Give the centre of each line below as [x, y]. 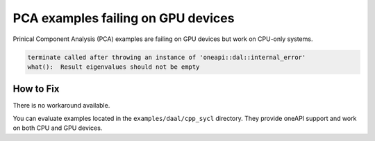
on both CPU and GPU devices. [58, 128]
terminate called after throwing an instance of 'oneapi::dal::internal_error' [167, 57]
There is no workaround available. [61, 106]
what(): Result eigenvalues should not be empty [114, 67]
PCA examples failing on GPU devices [124, 18]
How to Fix [36, 89]
